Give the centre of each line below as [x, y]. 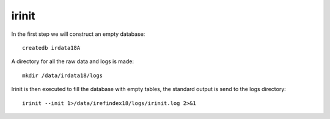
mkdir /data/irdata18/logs [63, 75]
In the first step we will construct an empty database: [78, 34]
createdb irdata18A [51, 48]
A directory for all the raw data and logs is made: [73, 61]
